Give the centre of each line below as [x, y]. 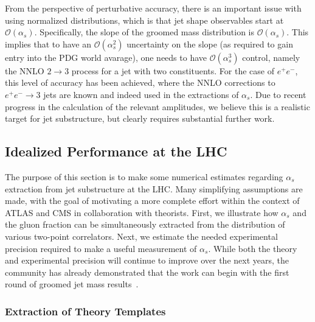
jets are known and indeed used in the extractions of [141, 94]
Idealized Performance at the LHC [116, 151]
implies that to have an [48, 44]
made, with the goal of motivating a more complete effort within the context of [152, 201]
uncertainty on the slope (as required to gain [210, 44]
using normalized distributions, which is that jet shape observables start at [144, 20]
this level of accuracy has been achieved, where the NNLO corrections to [140, 82]
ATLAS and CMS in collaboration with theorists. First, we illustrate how [142, 212]
